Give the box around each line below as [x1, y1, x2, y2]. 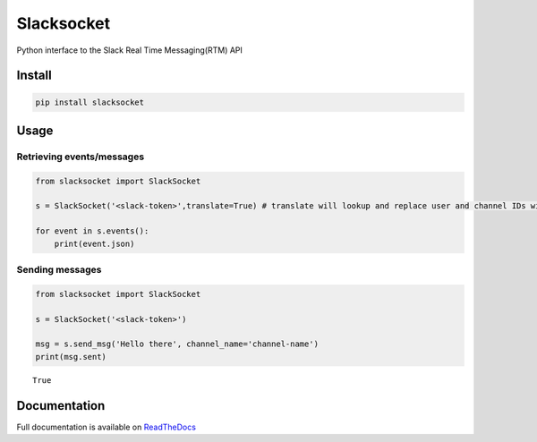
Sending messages [16, 264, 102, 276]
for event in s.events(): [35, 226, 149, 236]
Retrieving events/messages [16, 150, 145, 163]
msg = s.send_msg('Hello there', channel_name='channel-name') [35, 339, 320, 349]
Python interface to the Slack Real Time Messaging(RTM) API [16, 45, 243, 55]
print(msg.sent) [35, 352, 107, 361]
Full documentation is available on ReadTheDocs [16, 421, 197, 432]
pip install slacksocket [35, 97, 145, 107]
